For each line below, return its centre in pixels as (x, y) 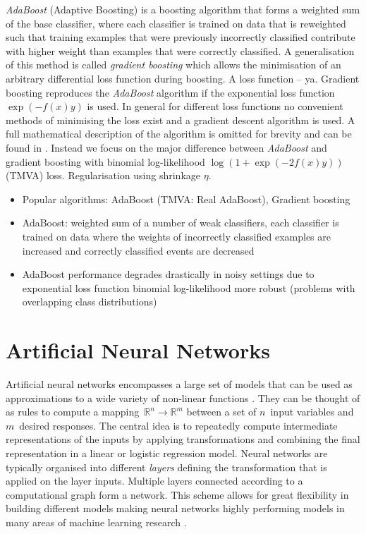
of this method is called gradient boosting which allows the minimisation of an (173, 65)
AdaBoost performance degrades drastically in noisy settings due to (168, 274)
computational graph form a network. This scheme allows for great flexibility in (177, 494)
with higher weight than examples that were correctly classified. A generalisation (180, 50)
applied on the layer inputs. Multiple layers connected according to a (154, 481)
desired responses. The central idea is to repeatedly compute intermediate (178, 425)
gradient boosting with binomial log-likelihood (105, 161)
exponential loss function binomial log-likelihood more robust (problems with (189, 287)
